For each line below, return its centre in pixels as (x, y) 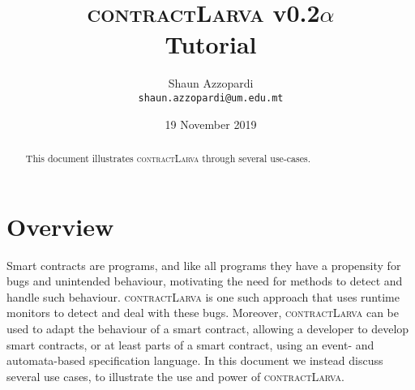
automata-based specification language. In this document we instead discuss (195, 360)
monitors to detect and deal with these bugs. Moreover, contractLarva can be (203, 313)
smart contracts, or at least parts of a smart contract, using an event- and (190, 344)
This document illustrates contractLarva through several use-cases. (168, 158)
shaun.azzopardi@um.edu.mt (211, 98)
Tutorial (211, 44)
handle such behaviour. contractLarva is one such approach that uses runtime (203, 296)
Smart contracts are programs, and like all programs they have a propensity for (204, 265)
